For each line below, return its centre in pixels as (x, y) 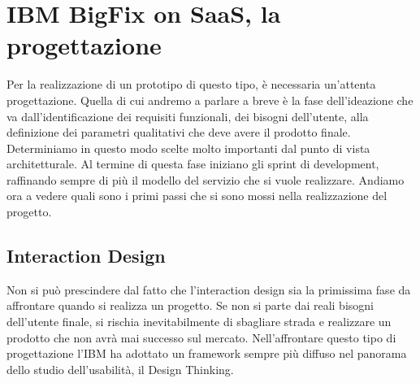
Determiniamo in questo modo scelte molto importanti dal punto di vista (188, 148)
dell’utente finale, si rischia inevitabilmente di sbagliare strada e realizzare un (199, 322)
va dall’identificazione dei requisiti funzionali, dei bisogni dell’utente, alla (188, 116)
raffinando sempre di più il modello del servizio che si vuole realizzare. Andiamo (206, 179)
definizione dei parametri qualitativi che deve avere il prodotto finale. (179, 132)
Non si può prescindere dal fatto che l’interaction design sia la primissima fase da (209, 289)
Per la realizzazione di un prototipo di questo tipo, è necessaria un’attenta (191, 84)
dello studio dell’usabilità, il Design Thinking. (120, 369)
